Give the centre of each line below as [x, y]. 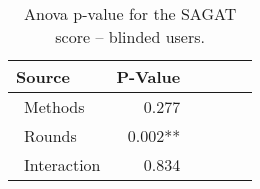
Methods [54, 106]
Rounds [50, 135]
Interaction [62, 164]
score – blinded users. [130, 36]
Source [43, 76]
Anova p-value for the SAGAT [130, 13]
